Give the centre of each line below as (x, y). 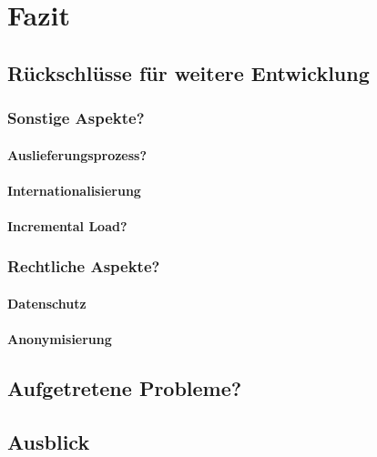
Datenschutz (47, 303)
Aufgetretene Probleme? (125, 388)
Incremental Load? (67, 225)
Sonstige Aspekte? (76, 118)
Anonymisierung (60, 339)
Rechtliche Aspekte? (84, 266)
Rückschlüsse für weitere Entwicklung (188, 72)
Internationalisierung (74, 190)
